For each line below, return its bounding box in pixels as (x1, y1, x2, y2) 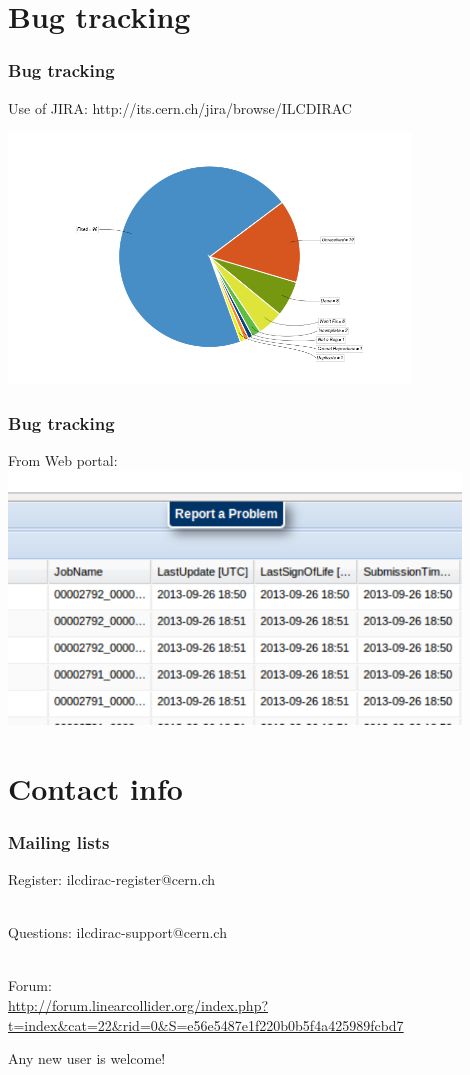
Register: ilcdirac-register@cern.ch (8, 869, 216, 890)
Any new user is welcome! (8, 1048, 166, 1069)
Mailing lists (8, 829, 110, 854)
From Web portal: (8, 449, 118, 470)
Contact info (8, 767, 183, 808)
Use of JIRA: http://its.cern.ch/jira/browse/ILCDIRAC (8, 97, 352, 118)
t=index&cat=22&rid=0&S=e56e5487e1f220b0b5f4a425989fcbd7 (8, 1014, 404, 1035)
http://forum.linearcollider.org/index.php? (8, 994, 269, 1015)
